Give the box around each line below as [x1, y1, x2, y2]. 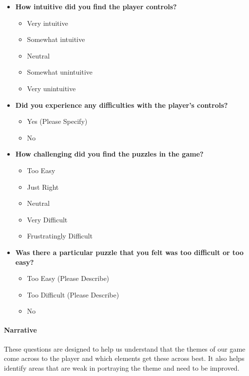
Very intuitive [27, 18, 68, 28]
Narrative [4, 325, 37, 335]
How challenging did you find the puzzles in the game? [15, 149, 204, 159]
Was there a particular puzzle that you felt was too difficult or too [15, 247, 244, 257]
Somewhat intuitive [27, 34, 85, 44]
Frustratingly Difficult [27, 231, 93, 241]
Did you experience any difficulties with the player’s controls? [15, 99, 228, 110]
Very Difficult [27, 214, 68, 224]
